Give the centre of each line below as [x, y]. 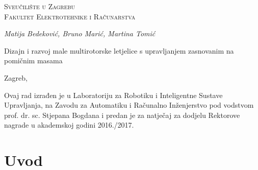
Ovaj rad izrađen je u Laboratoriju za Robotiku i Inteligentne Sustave [113, 95]
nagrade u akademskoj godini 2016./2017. [69, 125]
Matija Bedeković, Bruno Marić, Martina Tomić [80, 33]
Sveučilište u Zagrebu [40, 6]
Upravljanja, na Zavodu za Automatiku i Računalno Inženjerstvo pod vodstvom [129, 105]
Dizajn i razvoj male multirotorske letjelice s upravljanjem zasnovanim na [119, 50]
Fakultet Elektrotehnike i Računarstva [70, 16]
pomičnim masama [33, 60]
